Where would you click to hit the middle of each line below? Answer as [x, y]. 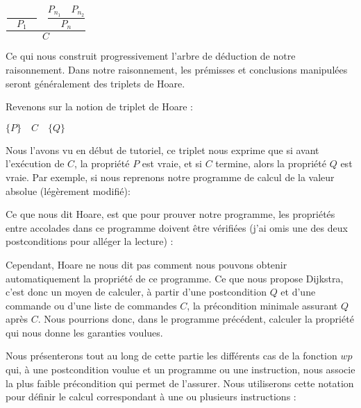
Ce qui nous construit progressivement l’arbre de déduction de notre [151, 56]
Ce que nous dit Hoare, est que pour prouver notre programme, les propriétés [170, 214]
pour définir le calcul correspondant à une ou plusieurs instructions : [151, 397]
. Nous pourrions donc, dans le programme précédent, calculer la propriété [196, 319]
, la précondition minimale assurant [262, 305]
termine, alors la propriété [271, 163]
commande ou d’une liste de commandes [91, 305]
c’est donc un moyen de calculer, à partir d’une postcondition [136, 292]
